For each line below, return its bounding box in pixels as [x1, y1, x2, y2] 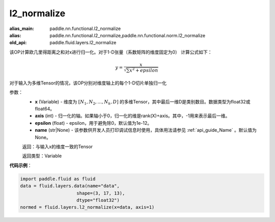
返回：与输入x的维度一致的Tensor [22, 144, 93, 150]
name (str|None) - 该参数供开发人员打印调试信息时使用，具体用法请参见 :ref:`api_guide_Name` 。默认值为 [35, 127, 257, 133]
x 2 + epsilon [129, 66, 158, 73]
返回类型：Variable [22, 153, 62, 159]
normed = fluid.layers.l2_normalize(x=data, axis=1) [20, 204, 155, 210]
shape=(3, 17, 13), [76, 190, 125, 196]
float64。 [35, 106, 55, 112]
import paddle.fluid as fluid [20, 176, 96, 182]
